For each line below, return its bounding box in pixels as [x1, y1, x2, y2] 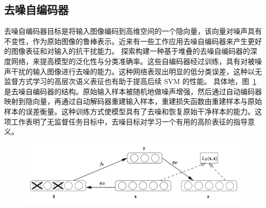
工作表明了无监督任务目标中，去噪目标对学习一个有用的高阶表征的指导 [11, 116, 248, 127]
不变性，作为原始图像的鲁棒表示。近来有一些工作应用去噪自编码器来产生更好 [4, 35, 262, 46]
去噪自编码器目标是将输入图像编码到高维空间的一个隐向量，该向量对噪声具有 [4, 26, 262, 36]
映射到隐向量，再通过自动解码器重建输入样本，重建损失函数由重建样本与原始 [4, 96, 262, 107]
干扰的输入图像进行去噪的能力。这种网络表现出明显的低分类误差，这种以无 [11, 66, 262, 76]
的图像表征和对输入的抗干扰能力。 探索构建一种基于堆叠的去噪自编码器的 [4, 46, 250, 56]
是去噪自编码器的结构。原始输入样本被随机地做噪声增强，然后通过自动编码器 [4, 86, 262, 96]
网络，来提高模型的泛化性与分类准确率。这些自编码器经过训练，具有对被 [11, 55, 255, 66]
